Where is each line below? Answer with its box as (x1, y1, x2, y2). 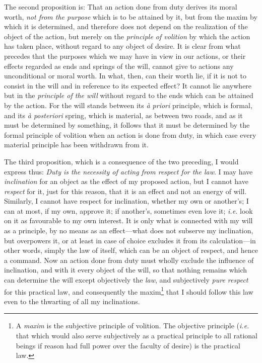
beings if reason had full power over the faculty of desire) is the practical (16, 340, 240, 350)
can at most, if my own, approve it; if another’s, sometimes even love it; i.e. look (4, 205, 253, 216)
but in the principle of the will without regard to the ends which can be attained (4, 90, 253, 101)
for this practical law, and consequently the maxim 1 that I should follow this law (4, 285, 253, 297)
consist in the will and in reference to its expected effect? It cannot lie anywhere (4, 80, 252, 90)
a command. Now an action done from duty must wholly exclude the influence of (4, 254, 254, 265)
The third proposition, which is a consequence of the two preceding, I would (4, 156, 239, 166)
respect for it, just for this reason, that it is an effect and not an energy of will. (4, 186, 247, 196)
